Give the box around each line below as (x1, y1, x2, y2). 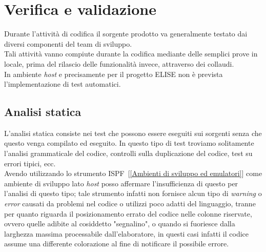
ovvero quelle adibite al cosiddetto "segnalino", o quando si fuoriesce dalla (4, 218, 235, 229)
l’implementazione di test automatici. (4, 79, 121, 89)
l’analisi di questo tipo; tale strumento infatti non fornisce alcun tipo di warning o (4, 188, 262, 199)
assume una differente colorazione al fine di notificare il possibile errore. (4, 238, 229, 249)
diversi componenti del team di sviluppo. (4, 38, 132, 49)
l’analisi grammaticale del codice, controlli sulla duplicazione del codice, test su (4, 148, 253, 159)
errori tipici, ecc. (4, 158, 56, 168)
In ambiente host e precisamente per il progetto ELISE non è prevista (4, 68, 223, 79)
